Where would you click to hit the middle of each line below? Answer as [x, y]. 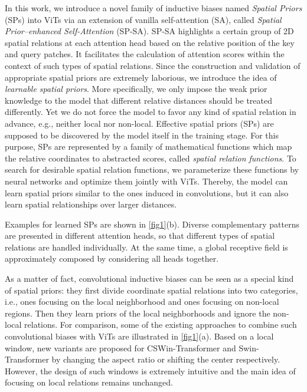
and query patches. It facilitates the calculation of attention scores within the [145, 54]
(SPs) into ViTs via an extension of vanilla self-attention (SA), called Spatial [143, 19]
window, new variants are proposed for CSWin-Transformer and [120, 347]
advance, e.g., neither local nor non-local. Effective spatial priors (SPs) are [139, 123]
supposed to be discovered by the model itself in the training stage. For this [142, 135]
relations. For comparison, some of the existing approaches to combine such [161, 325]
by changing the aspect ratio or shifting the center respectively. [166, 359]
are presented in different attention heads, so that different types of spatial [140, 235]
